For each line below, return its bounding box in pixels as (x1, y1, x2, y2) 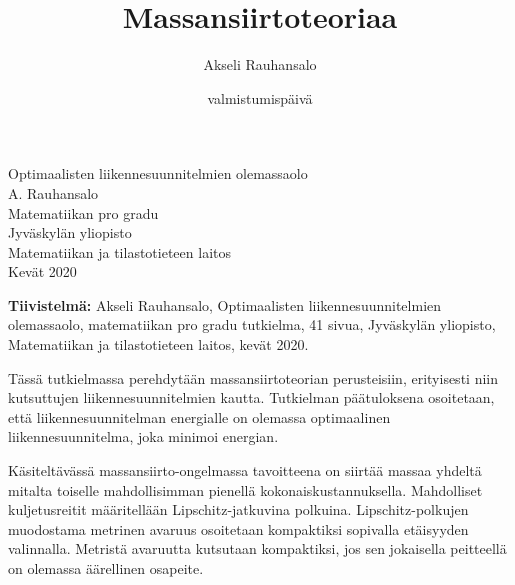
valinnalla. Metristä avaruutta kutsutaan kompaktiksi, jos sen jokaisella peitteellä (8, 538, 507, 559)
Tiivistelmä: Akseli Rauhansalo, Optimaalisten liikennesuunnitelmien (8, 294, 442, 315)
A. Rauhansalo (8, 182, 99, 203)
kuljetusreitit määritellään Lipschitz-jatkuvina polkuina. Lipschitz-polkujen (8, 499, 469, 520)
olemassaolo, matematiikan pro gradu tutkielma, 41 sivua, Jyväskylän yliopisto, (8, 314, 496, 335)
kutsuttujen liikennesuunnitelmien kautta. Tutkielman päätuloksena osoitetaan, (8, 387, 495, 408)
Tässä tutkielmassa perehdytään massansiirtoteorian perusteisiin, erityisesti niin (8, 367, 498, 388)
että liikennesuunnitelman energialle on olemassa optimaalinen (8, 406, 391, 427)
